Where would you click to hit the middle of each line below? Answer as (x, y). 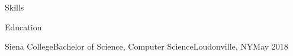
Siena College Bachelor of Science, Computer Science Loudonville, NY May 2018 (146, 46)
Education (23, 27)
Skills (15, 7)
